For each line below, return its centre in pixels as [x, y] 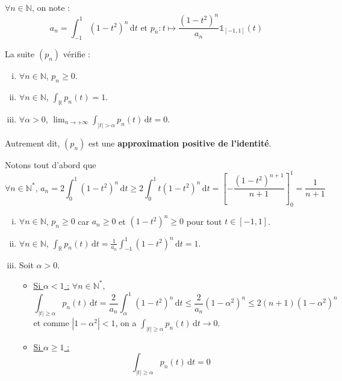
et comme [51, 322]
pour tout [204, 221]
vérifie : [76, 54]
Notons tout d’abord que [51, 164]
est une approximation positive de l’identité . [180, 143]
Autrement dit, [33, 143]
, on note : [51, 7]
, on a [126, 322]
